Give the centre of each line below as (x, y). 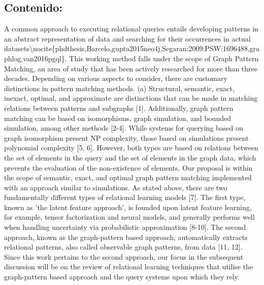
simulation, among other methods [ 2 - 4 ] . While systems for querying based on (124, 128)
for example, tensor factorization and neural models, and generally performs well (129, 217)
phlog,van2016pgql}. (36, 58)
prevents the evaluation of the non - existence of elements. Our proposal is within (128, 167)
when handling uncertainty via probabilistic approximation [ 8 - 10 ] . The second (125, 227)
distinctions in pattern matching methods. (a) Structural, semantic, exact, (119, 88)
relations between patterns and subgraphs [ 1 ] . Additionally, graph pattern (119, 108)
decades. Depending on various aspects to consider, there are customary (116, 78)
